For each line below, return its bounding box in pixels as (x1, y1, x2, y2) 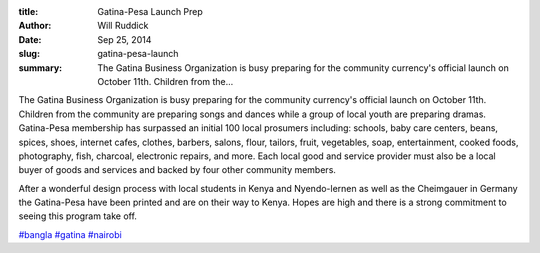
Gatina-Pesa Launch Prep (97, 6, 204, 17)
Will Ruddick (97, 20, 149, 32)
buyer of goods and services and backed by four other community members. (18, 164, 337, 176)
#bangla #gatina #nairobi (18, 228, 122, 240)
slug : (18, 48, 40, 60)
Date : (18, 33, 42, 45)
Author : (18, 20, 52, 32)
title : (18, 6, 39, 17)
